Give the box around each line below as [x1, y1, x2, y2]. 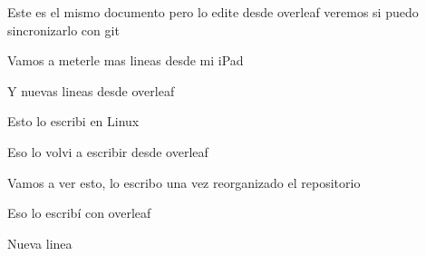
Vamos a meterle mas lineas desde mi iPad [7, 51, 244, 70]
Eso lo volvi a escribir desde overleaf [7, 142, 208, 161]
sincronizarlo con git [7, 20, 120, 39]
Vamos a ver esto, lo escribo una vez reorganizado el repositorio [7, 172, 361, 192]
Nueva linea [7, 233, 73, 252]
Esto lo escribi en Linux [7, 112, 140, 131]
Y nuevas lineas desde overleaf [7, 81, 175, 100]
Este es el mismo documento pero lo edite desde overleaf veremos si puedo [7, 3, 419, 21]
